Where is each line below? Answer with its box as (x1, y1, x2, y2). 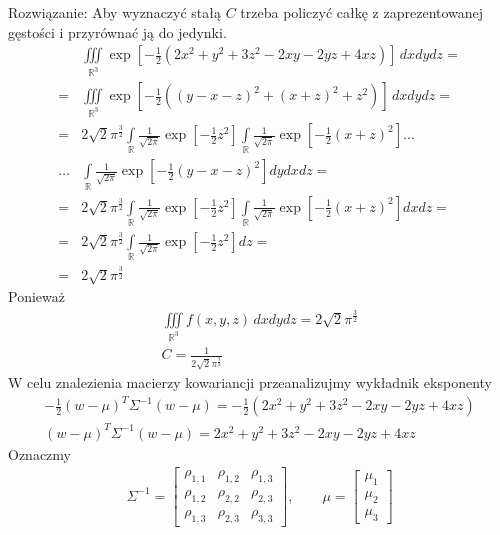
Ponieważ (8, 286, 65, 307)
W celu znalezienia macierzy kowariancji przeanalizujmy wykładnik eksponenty (8, 372, 493, 393)
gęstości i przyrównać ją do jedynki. (8, 21, 227, 42)
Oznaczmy (8, 443, 71, 464)
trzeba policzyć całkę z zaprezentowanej (240, 2, 484, 22)
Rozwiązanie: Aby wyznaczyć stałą (8, 2, 221, 22)
